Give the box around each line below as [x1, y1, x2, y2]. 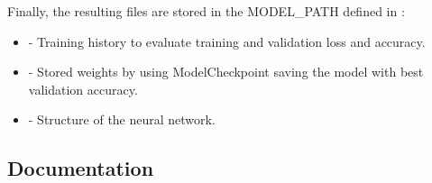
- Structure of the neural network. [28, 110, 216, 129]
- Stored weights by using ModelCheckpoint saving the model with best [28, 62, 424, 81]
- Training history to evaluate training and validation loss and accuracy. [28, 32, 426, 50]
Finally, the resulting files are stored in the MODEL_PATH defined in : [7, 2, 405, 20]
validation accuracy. [28, 79, 138, 98]
